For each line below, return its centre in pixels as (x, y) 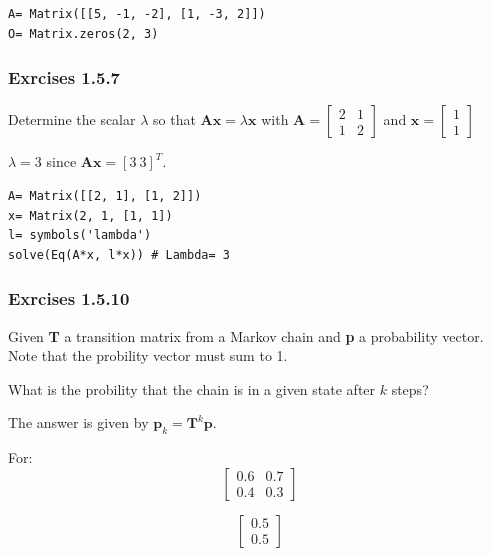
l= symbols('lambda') (80, 235)
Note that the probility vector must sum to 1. (148, 355)
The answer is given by (78, 422)
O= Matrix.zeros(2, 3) (83, 33)
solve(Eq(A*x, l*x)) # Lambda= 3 (119, 254)
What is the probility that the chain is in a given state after (192, 388)
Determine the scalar (72, 119)
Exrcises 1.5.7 (64, 77)
